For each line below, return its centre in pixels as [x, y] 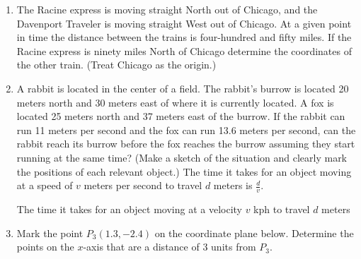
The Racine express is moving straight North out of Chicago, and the [167, 9]
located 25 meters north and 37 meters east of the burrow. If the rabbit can [181, 116]
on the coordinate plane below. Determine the [254, 233]
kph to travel [282, 209]
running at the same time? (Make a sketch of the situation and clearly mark [182, 157]
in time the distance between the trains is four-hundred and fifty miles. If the [184, 37]
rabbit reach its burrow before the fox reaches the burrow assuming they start [186, 144]
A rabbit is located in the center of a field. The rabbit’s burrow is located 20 [183, 88]
